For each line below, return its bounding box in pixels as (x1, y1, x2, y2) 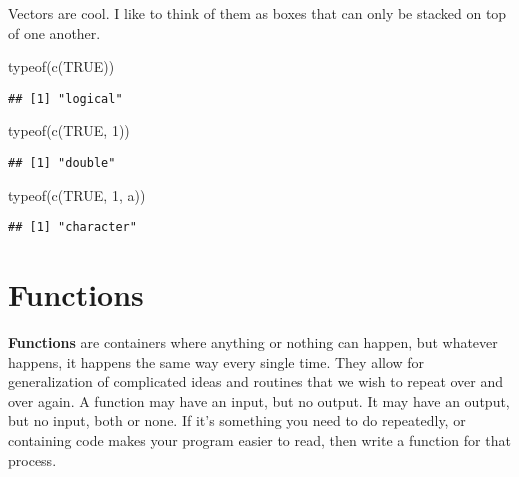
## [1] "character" (8, 220, 137, 235)
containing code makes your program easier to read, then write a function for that (8, 430, 511, 451)
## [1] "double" (8, 156, 116, 171)
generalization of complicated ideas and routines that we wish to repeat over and (8, 371, 504, 392)
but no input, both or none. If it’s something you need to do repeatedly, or (8, 410, 466, 431)
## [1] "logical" (8, 91, 123, 106)
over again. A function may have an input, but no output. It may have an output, (8, 390, 510, 411)
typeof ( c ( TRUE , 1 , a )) (8, 184, 146, 205)
